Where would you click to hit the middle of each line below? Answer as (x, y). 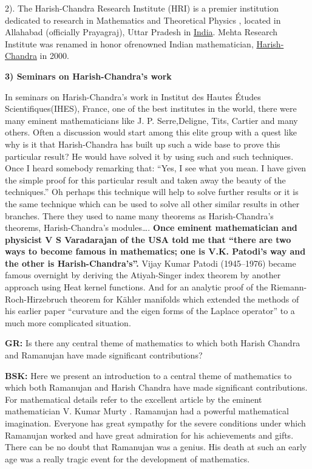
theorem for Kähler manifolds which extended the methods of (185, 299)
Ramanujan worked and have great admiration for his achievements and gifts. (149, 435)
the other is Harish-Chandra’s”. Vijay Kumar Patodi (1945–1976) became (151, 263)
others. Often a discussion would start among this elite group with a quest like (151, 132)
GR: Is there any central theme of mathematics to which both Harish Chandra (153, 343)
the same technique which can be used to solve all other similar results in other (152, 203)
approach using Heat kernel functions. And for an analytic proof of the (137, 287)
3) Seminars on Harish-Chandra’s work (88, 76)
